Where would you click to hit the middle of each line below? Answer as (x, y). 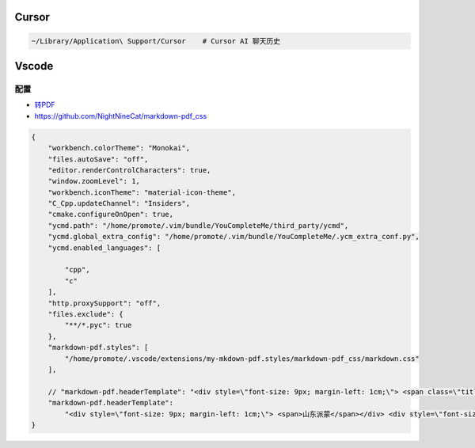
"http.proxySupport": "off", (104, 303)
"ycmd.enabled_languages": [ (104, 248)
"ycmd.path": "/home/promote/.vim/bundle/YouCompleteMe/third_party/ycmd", (198, 225)
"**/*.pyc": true (98, 325)
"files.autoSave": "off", (98, 159)
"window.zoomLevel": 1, (94, 181)
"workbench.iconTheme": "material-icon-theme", (142, 192)
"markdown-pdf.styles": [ (98, 347)
